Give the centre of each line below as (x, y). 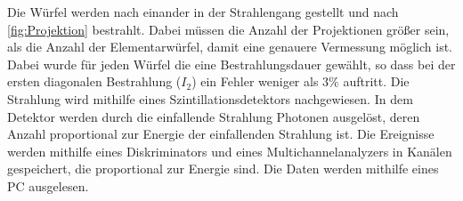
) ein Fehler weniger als (255, 81)
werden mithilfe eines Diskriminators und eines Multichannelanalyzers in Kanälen (230, 151)
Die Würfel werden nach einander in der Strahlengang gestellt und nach (203, 12)
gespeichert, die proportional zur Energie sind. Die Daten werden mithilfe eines (223, 169)
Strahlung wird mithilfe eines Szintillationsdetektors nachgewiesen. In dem (210, 98)
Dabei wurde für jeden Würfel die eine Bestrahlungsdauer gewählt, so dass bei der (231, 64)
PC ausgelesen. (48, 185)
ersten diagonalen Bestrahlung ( (94, 81)
